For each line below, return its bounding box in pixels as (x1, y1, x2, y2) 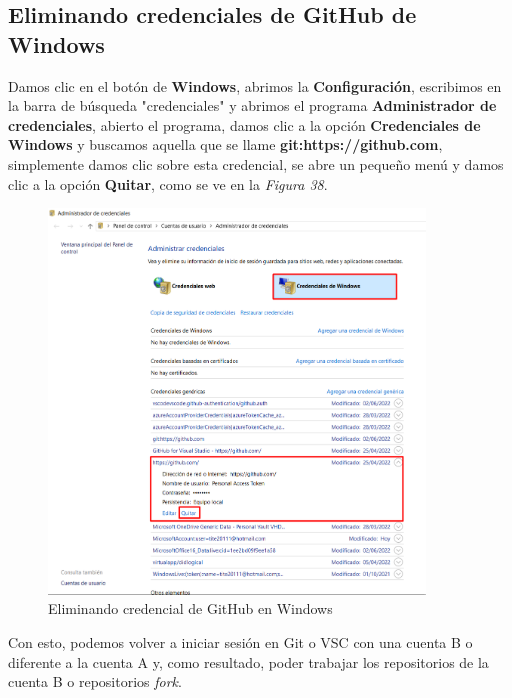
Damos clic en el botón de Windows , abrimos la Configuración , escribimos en (8, 75, 502, 96)
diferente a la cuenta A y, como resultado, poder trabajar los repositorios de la (8, 651, 489, 672)
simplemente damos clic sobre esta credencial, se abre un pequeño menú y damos (8, 153, 504, 174)
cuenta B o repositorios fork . (8, 671, 182, 692)
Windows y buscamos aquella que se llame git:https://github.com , (8, 134, 443, 155)
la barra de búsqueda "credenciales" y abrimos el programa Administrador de (8, 95, 497, 116)
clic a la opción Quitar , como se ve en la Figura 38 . (8, 173, 328, 194)
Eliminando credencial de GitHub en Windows (48, 598, 333, 619)
